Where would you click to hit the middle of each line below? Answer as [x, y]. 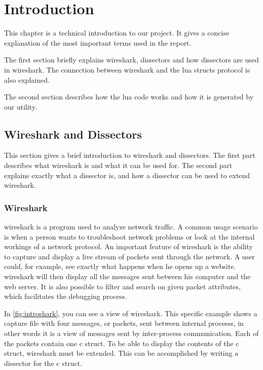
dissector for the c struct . [43, 363]
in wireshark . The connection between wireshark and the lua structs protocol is [127, 69]
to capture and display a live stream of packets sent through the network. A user [129, 256]
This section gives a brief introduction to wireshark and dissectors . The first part [130, 155]
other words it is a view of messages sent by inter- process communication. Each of [131, 333]
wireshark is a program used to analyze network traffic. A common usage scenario [131, 227]
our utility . [21, 106]
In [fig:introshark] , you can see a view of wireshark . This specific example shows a [131, 313]
